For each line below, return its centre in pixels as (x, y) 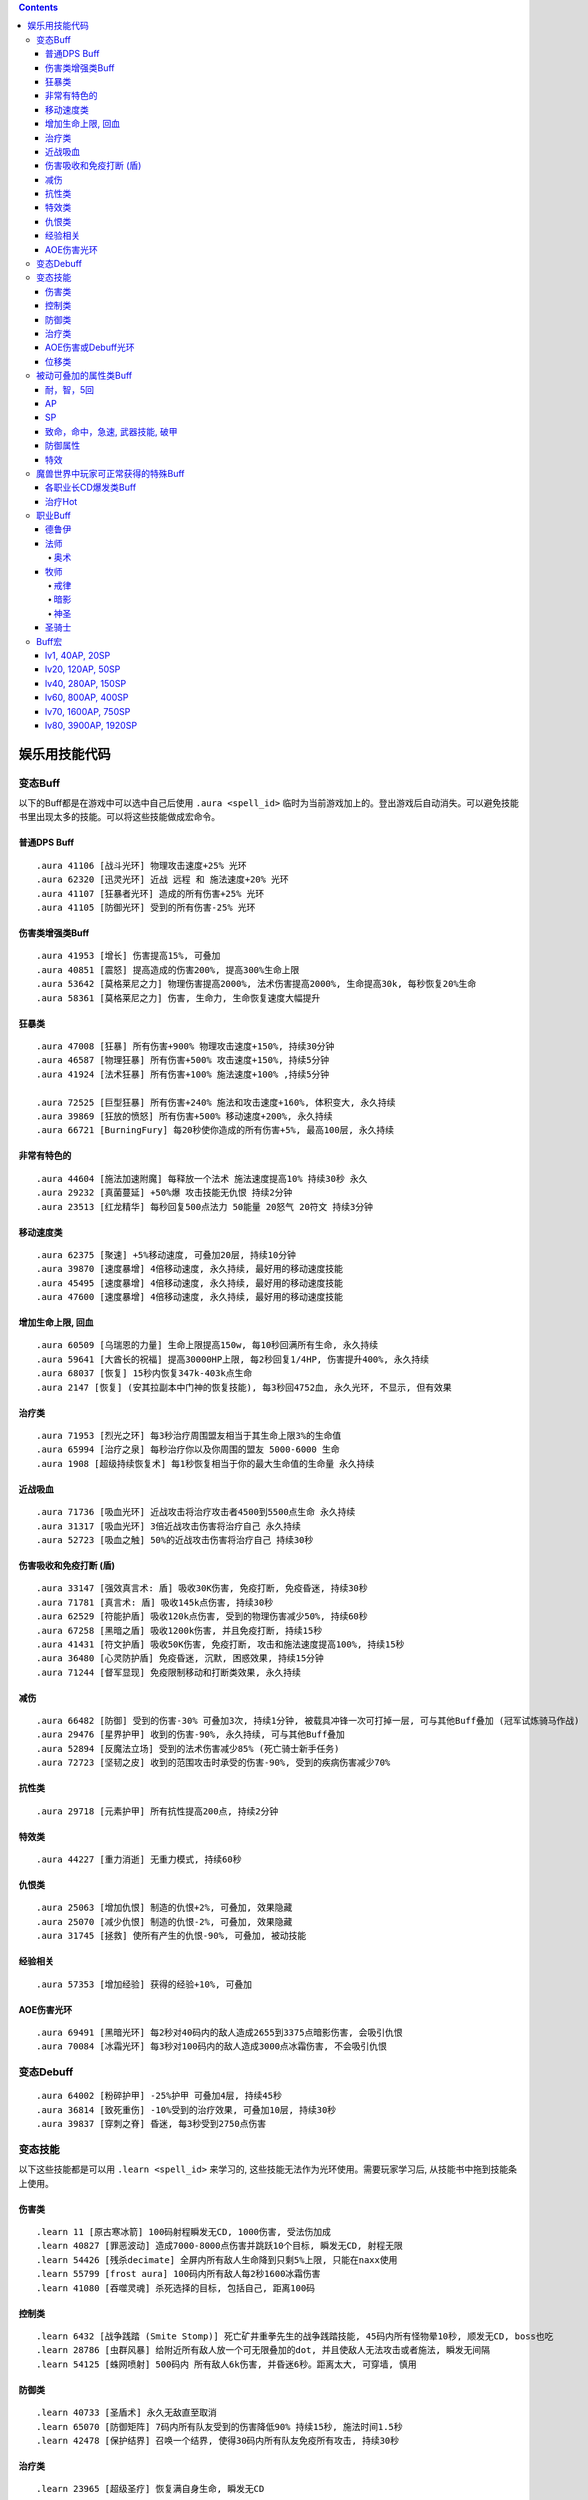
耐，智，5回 (70, 389)
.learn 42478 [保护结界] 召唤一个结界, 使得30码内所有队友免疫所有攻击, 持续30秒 (218, 2440)
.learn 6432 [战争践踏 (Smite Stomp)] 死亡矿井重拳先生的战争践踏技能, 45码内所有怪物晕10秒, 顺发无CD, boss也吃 (295, 2336)
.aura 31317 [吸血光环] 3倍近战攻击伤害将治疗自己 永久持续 (169, 1526)
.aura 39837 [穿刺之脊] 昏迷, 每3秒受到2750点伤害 (151, 2124)
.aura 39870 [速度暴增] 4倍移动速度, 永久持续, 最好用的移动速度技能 (190, 1269)
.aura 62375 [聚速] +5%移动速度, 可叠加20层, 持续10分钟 (166, 1254)
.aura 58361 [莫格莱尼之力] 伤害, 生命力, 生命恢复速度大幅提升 (178, 998)
